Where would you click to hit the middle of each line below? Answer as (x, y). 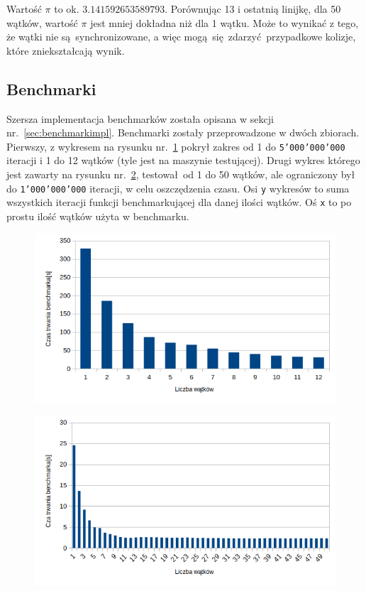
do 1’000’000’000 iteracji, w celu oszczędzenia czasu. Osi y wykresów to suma (178, 188)
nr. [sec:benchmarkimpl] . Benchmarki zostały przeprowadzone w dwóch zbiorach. (183, 132)
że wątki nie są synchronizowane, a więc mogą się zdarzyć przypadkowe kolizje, (181, 37)
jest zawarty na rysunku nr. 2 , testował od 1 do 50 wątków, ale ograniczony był (181, 174)
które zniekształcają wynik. (66, 50)
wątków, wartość (42, 22)
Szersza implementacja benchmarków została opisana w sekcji (140, 118)
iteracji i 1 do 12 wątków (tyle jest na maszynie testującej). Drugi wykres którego (183, 160)
